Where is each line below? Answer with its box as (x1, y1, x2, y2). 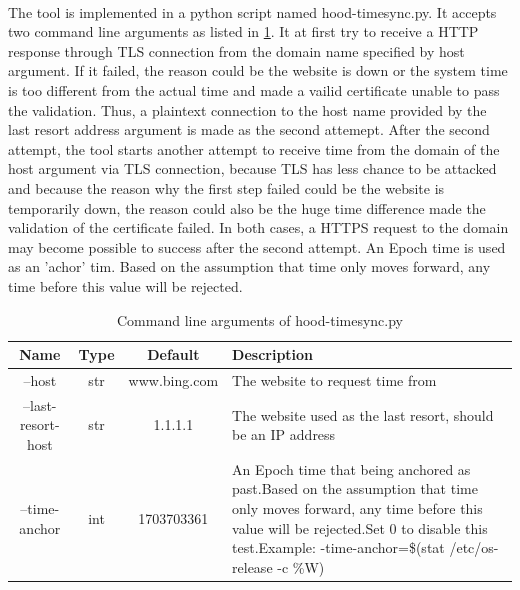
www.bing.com (128, 369, 219, 390)
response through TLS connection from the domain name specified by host (8, 40, 465, 61)
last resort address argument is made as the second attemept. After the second (8, 119, 490, 140)
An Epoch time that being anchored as (232, 458, 471, 479)
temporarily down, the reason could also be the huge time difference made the (8, 197, 486, 218)
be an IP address (232, 424, 336, 445)
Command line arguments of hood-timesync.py (116, 309, 404, 330)
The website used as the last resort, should (232, 404, 494, 425)
